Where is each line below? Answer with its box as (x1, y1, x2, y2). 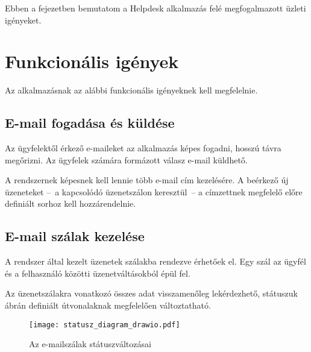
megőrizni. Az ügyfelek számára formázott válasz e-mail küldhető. (5, 153, 248, 166)
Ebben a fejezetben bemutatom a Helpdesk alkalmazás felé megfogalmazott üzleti (5, 2, 306, 14)
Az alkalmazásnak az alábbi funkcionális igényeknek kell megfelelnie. (5, 84, 258, 96)
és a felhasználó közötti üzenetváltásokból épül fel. (5, 266, 190, 279)
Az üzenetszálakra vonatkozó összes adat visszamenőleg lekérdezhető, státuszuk (5, 287, 298, 300)
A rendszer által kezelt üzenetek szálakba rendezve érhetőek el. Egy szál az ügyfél (5, 255, 306, 268)
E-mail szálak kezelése (5, 227, 145, 245)
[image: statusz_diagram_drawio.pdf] (29, 320, 180, 329)
